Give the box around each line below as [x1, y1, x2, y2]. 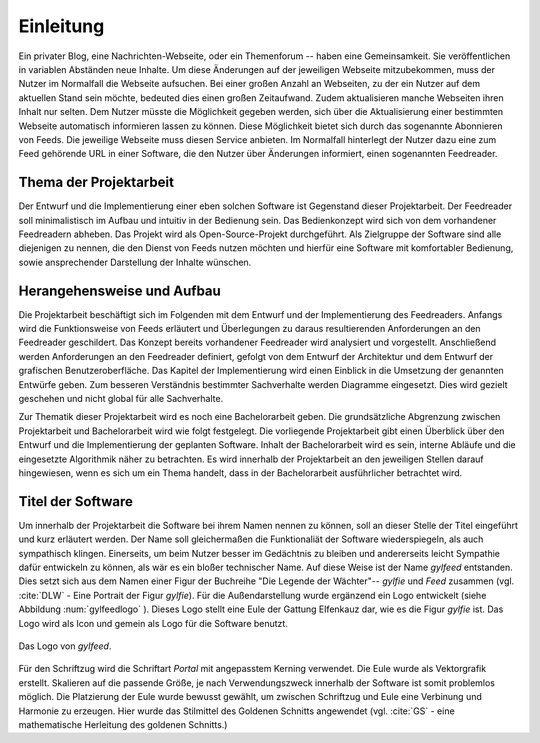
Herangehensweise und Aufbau [18, 282, 222, 299]
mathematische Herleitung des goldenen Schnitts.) [18, 718, 228, 730]
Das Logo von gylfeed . [18, 640, 112, 652]
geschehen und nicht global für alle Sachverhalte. [18, 393, 224, 404]
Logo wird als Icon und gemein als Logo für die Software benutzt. [18, 617, 289, 629]
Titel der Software [18, 493, 134, 510]
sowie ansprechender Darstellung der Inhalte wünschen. [18, 256, 252, 268]
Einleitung [18, 15, 105, 37]
